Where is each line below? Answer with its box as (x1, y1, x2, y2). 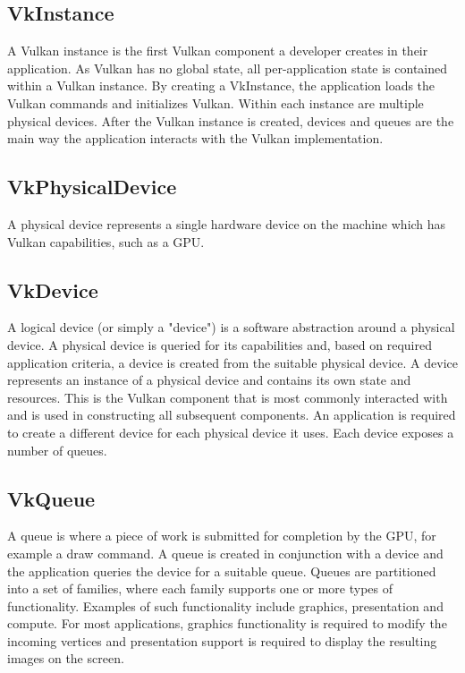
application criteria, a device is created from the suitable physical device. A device (7, 353, 458, 371)
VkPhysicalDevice (7, 173, 177, 200)
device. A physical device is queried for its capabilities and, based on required (7, 335, 432, 354)
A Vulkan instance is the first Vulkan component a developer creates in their (7, 41, 428, 60)
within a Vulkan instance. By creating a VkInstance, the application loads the (7, 76, 435, 95)
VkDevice (7, 276, 98, 303)
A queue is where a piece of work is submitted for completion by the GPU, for (7, 526, 436, 545)
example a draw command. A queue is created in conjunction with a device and (7, 543, 444, 562)
